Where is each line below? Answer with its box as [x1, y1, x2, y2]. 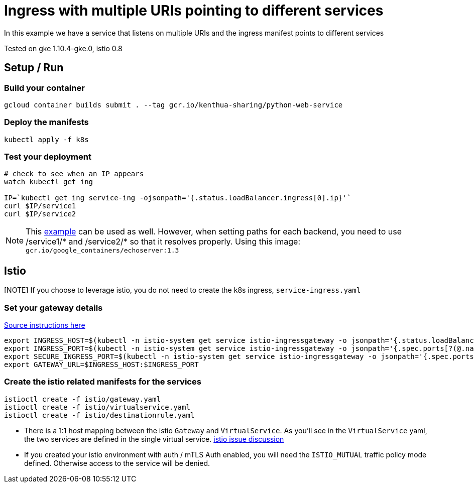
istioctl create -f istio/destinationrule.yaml [4, 411, 195, 419]
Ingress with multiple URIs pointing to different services [4, 2, 384, 19]
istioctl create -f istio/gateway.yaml [4, 395, 161, 403]
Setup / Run [4, 61, 64, 74]
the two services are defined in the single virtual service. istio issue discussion [24, 434, 284, 443]
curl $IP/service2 [4, 210, 76, 218]
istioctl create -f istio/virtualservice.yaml [4, 403, 190, 411]
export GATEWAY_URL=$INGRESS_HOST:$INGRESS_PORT [4, 360, 199, 369]
